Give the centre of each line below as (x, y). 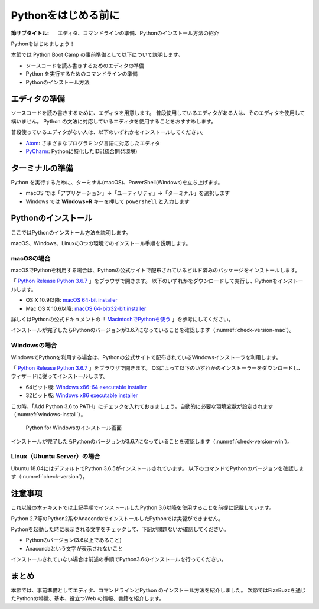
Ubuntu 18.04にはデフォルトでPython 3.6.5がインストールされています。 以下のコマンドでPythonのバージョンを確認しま (157, 468)
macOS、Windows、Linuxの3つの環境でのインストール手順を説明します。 (101, 243)
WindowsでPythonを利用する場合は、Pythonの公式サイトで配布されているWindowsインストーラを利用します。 (146, 357)
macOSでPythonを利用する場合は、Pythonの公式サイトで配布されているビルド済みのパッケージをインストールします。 (156, 270)
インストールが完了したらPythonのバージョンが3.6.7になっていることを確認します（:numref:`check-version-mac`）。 (153, 330)
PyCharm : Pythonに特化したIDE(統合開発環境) (82, 151)
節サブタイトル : (30, 33)
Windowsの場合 (34, 346)
